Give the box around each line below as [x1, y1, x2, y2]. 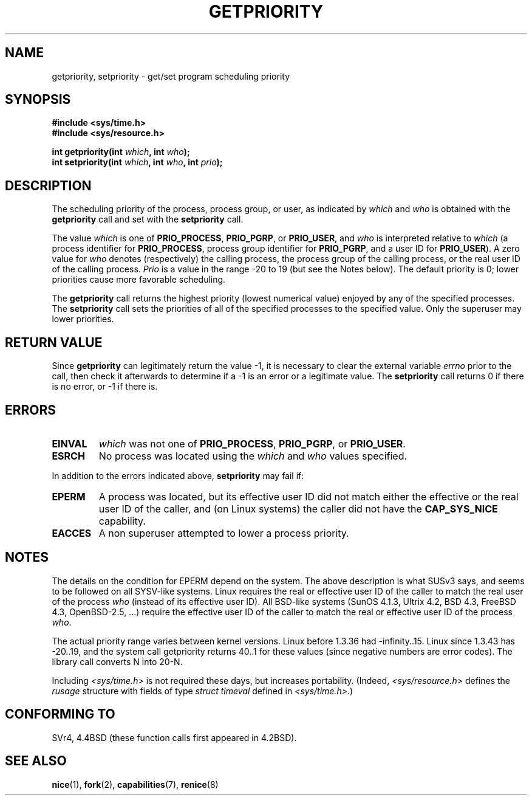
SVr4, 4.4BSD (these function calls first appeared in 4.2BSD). [52, 732, 297, 743]
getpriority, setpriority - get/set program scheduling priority [52, 71, 290, 81]
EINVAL [52, 437, 87, 450]
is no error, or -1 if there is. [52, 381, 158, 392]
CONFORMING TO [5, 706, 115, 722]
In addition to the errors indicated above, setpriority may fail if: [52, 470, 304, 481]
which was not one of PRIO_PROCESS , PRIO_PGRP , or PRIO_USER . [98, 437, 406, 450]
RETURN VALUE [5, 334, 103, 350]
